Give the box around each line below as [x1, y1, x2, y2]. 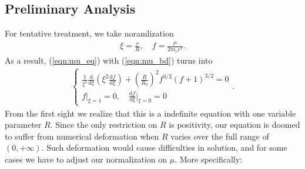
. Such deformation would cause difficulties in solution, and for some [41, 141, 287, 154]
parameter [5, 118, 42, 131]
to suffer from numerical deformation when [5, 130, 159, 142]
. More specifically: [175, 153, 242, 165]
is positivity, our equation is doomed [169, 118, 300, 131]
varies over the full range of [170, 130, 269, 142]
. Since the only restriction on [50, 118, 157, 131]
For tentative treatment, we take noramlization [5, 27, 174, 39]
